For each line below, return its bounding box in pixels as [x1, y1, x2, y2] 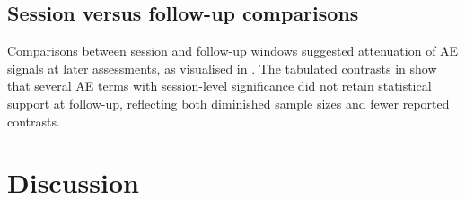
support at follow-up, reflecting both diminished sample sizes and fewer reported [7, 93, 450, 112]
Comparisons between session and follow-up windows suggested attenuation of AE [7, 41, 459, 60]
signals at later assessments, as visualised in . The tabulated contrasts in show [7, 58, 437, 77]
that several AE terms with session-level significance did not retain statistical [7, 76, 432, 95]
